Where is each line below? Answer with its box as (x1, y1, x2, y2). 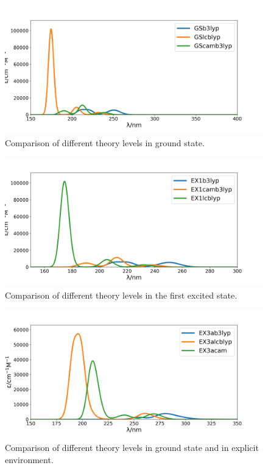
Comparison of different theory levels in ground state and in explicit (5, 441, 259, 453)
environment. (5, 453, 54, 466)
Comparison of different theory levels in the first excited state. (5, 288, 238, 301)
